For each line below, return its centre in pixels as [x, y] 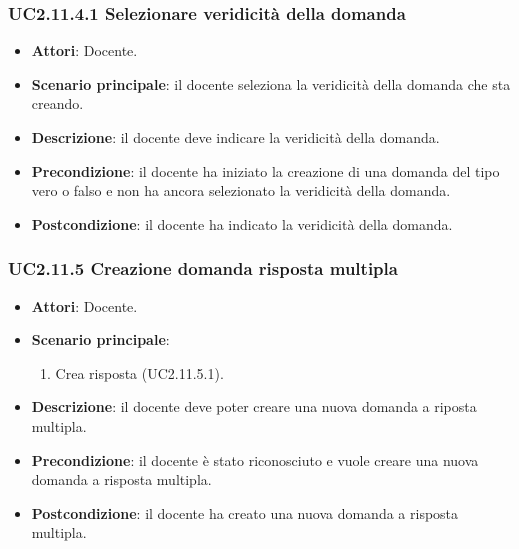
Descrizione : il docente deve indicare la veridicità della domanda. [235, 137]
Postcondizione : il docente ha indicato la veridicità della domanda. [242, 223]
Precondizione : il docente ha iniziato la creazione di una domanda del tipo [265, 170]
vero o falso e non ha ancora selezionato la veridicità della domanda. [241, 190]
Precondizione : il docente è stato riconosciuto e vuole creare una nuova [255, 459]
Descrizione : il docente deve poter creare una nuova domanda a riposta [254, 406]
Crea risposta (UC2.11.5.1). [139, 372]
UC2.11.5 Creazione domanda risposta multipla [203, 268]
